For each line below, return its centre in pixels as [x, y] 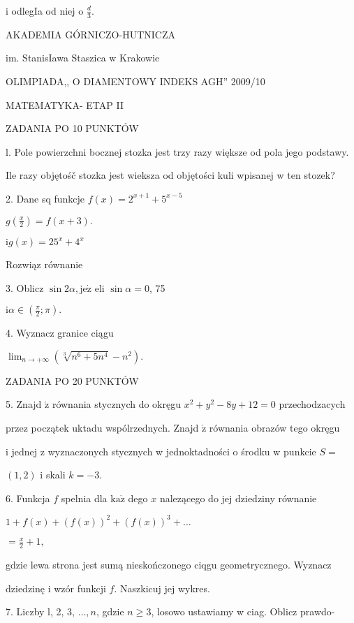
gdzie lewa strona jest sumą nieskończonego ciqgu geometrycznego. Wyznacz [169, 565]
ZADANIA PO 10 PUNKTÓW [72, 128]
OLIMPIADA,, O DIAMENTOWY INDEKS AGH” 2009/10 [135, 81]
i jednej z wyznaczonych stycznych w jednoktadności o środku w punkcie [161, 451]
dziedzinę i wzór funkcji [56, 588]
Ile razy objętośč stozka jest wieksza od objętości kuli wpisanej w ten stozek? [170, 175]
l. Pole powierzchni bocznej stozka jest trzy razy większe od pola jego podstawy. [177, 151]
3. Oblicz [25, 287]
